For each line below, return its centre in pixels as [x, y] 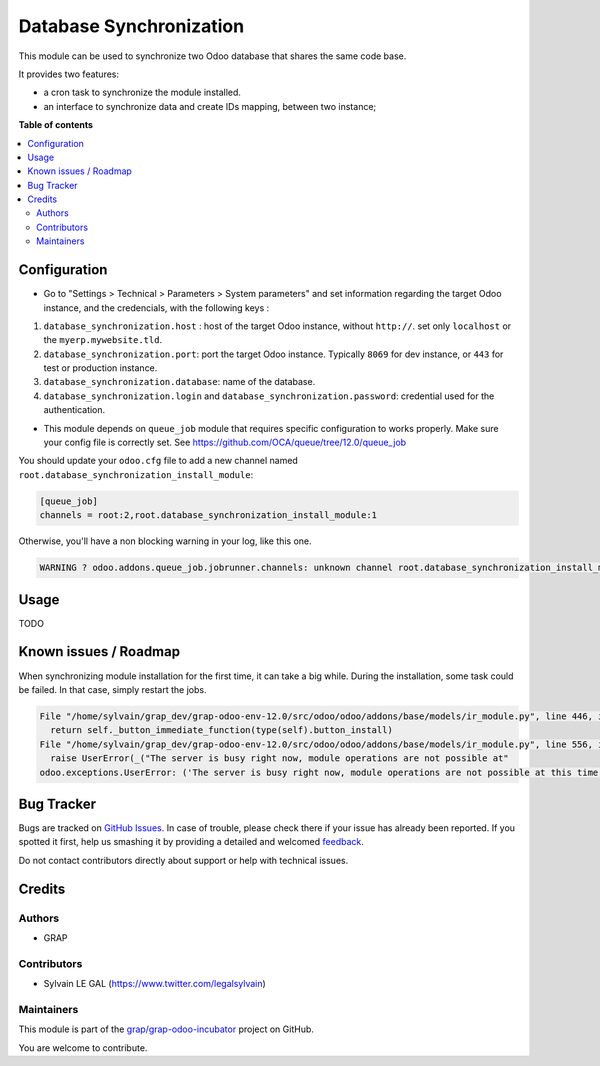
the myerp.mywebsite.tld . [103, 340]
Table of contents [56, 125]
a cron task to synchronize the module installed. [142, 92]
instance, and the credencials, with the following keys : [156, 307]
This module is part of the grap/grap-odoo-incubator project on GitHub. [166, 1029]
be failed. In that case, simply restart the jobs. [112, 689]
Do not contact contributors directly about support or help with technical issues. [183, 860]
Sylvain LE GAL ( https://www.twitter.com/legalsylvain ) [155, 984]
